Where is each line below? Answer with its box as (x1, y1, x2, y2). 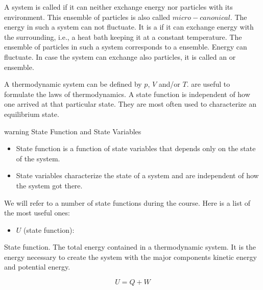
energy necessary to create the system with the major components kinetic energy (4, 251, 257, 262)
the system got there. (16, 180, 83, 190)
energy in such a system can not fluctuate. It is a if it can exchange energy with (4, 21, 254, 32)
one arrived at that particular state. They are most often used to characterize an (4, 99, 256, 109)
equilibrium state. (4, 108, 59, 119)
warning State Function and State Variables (4, 126, 141, 136)
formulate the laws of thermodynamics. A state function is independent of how (4, 88, 250, 99)
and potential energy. (4, 261, 70, 272)
